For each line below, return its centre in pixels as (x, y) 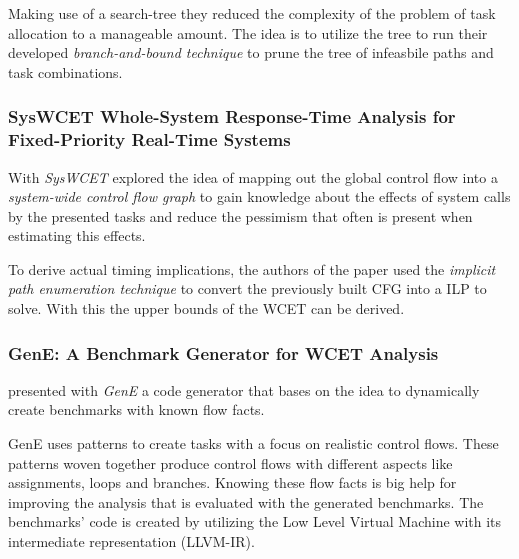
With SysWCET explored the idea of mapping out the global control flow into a (253, 176)
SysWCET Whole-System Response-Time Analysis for (232, 116)
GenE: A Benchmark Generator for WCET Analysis (223, 352)
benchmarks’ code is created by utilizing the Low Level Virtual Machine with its (255, 521)
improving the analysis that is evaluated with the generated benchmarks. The (246, 501)
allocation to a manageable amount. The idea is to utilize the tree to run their (248, 32)
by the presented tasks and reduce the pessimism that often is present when (240, 215)
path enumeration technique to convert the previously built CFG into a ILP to (247, 288)
